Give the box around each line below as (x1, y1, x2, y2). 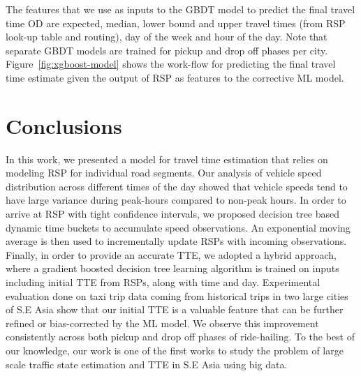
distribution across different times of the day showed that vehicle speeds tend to (6, 179, 348, 193)
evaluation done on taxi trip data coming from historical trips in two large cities (6, 288, 348, 303)
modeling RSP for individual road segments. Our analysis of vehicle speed (6, 165, 322, 180)
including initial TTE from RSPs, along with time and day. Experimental (6, 275, 321, 289)
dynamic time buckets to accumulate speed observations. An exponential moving (6, 220, 351, 234)
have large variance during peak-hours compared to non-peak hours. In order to (6, 193, 346, 207)
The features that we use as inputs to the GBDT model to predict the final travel (6, 2, 355, 16)
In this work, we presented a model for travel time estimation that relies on (6, 151, 328, 166)
